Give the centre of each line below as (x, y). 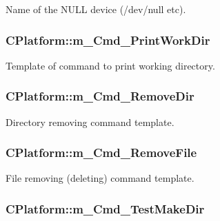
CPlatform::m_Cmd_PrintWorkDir (108, 40)
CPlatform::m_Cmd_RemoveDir (100, 96)
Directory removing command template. (90, 122)
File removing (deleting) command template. (100, 178)
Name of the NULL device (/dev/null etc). (96, 9)
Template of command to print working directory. (110, 65)
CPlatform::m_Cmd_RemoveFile (101, 152)
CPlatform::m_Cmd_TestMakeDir (105, 208)
